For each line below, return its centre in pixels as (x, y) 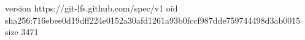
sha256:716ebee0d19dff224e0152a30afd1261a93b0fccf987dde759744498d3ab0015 (153, 20)
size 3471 (22, 32)
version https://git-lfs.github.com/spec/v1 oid (91, 8)
